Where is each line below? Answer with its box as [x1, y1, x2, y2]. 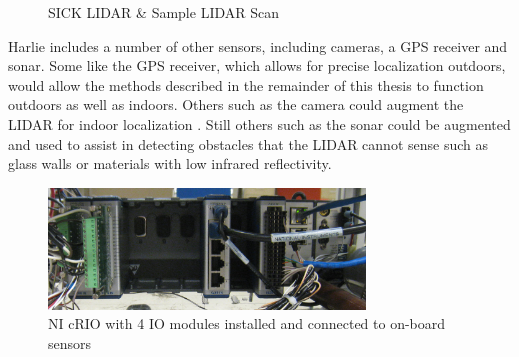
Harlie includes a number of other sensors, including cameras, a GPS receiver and [8, 35, 508, 56]
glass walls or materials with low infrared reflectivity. [8, 153, 332, 174]
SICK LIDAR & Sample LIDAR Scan [48, 2, 279, 22]
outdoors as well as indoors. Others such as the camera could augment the [8, 94, 464, 115]
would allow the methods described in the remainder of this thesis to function [8, 74, 484, 95]
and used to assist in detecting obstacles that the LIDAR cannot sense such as [8, 133, 489, 154]
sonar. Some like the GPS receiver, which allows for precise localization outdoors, [8, 55, 506, 76]
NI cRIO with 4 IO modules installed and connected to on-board [48, 313, 446, 334]
